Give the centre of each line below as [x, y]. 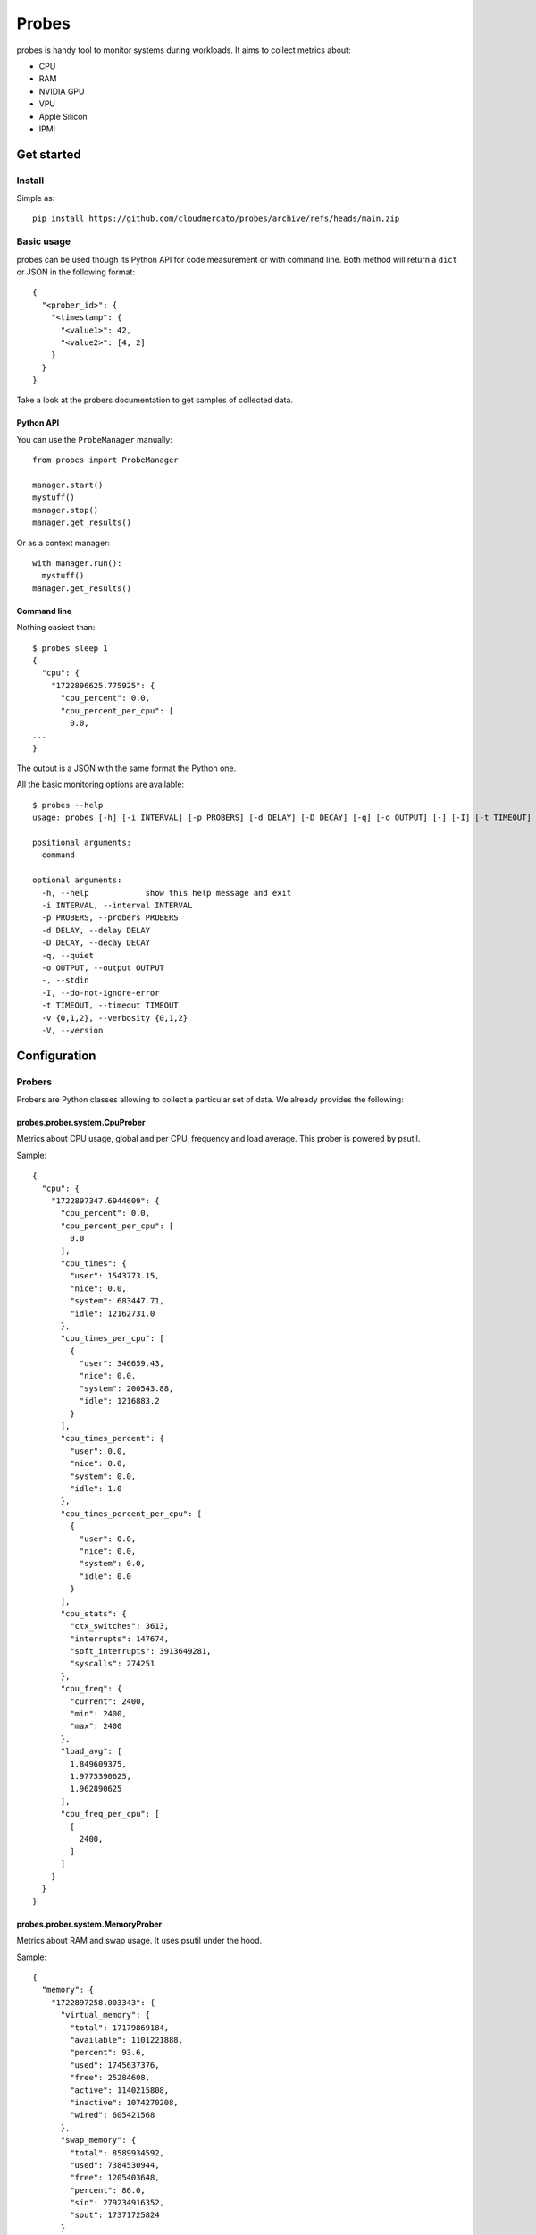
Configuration [56, 1055]
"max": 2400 [96, 1726]
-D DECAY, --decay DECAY [96, 943]
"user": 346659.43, [122, 1364]
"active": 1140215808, [120, 2090]
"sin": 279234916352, [117, 2203]
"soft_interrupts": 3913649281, [141, 1651]
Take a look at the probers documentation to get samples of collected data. [155, 400]
